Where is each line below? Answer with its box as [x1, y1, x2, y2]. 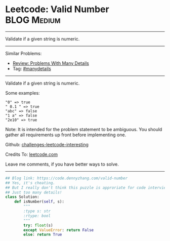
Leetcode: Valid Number [5, 4, 110, 15]
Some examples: [5, 90, 40, 96]
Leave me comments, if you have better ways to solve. [5, 161, 119, 167]
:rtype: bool [23, 213, 51, 218]
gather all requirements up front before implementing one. [5, 132, 126, 138]
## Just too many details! [5, 190, 62, 195]
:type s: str [23, 209, 51, 214]
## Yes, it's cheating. [5, 180, 56, 185]
